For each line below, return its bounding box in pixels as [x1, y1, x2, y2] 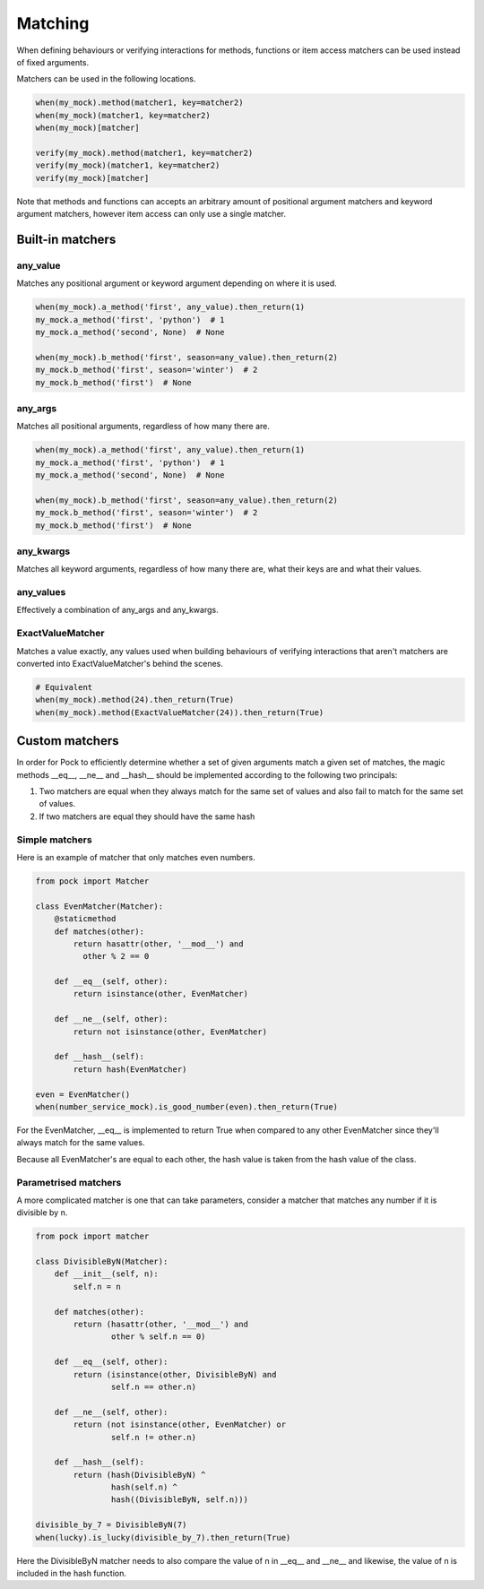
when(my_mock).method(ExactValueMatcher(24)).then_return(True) [35, 707, 324, 717]
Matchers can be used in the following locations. [16, 73, 196, 84]
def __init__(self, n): [54, 1269, 159, 1279]
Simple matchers [16, 833, 93, 846]
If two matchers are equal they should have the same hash [39, 811, 255, 822]
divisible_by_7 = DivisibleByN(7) [35, 1520, 187, 1530]
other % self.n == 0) [110, 1332, 206, 1342]
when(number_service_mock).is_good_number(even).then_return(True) [35, 1101, 339, 1111]
